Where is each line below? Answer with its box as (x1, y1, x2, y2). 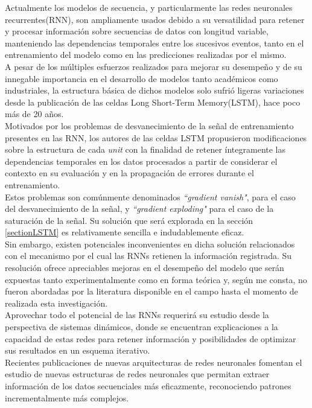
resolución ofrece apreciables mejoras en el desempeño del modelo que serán (5, 261, 284, 274)
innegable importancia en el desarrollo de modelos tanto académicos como (5, 72, 278, 84)
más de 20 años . (5, 107, 64, 120)
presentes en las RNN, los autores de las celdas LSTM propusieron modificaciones (5, 131, 307, 144)
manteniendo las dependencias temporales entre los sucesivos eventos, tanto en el (5, 36, 304, 49)
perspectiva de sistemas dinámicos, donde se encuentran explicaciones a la (5, 320, 278, 333)
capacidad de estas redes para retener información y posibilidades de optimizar (5, 332, 296, 345)
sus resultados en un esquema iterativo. (5, 344, 150, 357)
